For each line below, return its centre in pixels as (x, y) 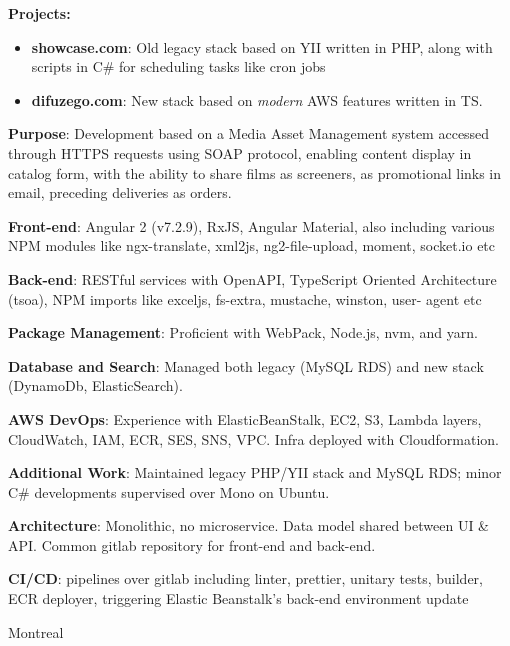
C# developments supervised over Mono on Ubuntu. (169, 491)
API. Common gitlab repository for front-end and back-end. (192, 544)
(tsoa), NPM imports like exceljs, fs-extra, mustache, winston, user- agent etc (245, 298)
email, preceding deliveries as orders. (120, 192)
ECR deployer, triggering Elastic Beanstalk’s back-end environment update (238, 598)
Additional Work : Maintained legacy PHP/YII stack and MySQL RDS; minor (255, 472)
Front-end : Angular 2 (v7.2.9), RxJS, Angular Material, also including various (251, 225)
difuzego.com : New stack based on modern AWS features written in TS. (257, 99)
